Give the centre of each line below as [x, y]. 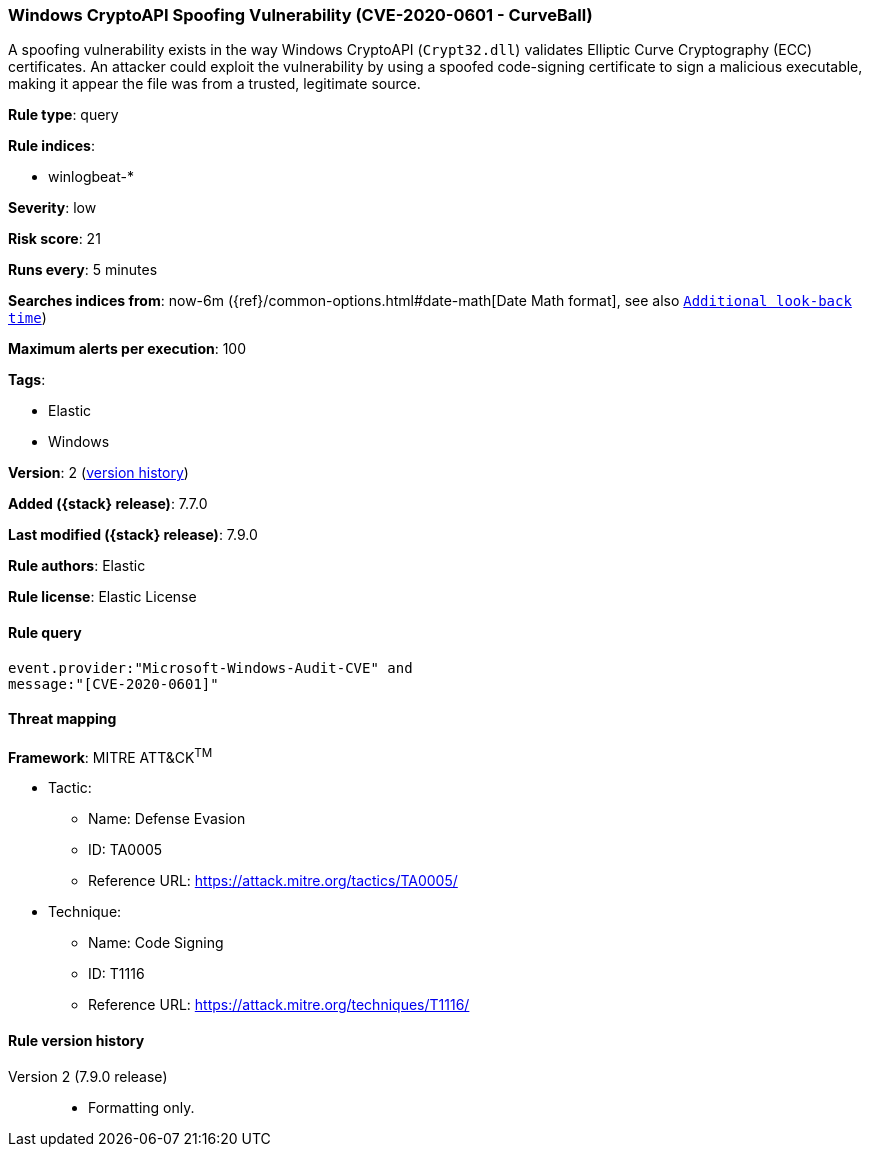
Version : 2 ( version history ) [98, 473]
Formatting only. [141, 1107]
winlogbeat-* [91, 177]
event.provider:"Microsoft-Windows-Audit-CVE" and [210, 667]
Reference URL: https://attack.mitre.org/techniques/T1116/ [279, 1005]
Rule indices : [51, 146]
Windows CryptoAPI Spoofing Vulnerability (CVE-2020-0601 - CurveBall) [300, 15]
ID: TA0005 [125, 850]
